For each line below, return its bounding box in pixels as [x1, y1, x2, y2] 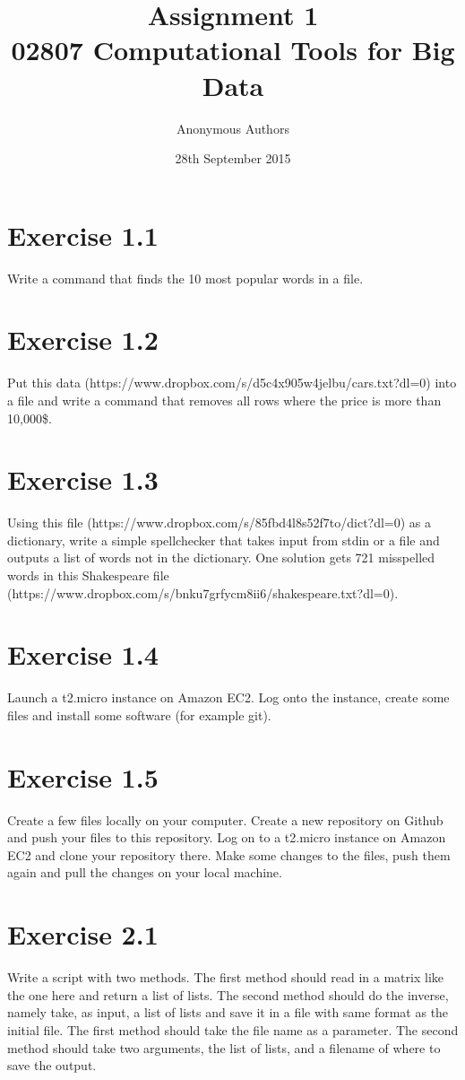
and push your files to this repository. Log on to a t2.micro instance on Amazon [7, 828, 446, 847]
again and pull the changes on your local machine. [7, 863, 282, 882]
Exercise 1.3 [7, 461, 159, 498]
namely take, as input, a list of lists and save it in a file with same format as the [7, 1003, 449, 1022]
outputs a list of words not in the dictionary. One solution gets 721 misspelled [7, 548, 435, 567]
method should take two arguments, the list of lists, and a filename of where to [7, 1038, 441, 1057]
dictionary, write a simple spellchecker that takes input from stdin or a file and [7, 530, 440, 549]
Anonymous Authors [177, 118, 289, 137]
